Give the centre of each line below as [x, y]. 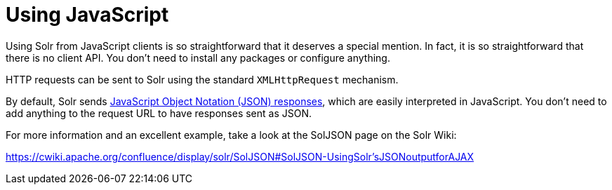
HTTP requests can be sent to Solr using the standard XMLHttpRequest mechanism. [202, 79]
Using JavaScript [87, 15]
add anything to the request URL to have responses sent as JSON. [159, 113]
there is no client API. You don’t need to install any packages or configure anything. [198, 57]
